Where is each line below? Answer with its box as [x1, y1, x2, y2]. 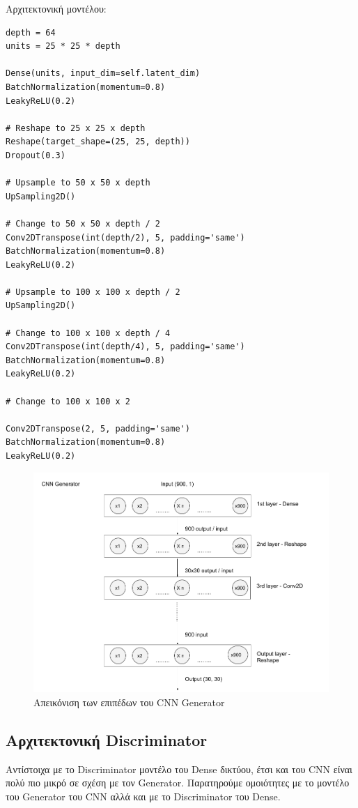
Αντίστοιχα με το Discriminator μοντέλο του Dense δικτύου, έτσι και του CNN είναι [6, 761, 352, 776]
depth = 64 [6, 27, 56, 38]
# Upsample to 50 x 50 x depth [6, 178, 150, 188]
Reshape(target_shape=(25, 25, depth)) [6, 137, 190, 147]
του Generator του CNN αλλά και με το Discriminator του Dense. [6, 788, 281, 803]
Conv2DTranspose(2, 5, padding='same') [6, 423, 190, 434]
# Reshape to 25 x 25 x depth [6, 123, 146, 133]
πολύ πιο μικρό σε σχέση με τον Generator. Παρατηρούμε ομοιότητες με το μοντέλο [6, 775, 350, 790]
